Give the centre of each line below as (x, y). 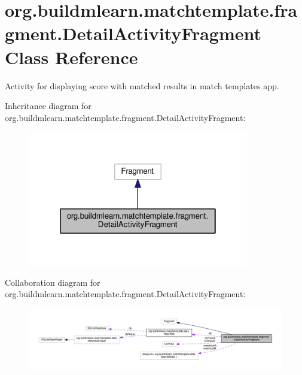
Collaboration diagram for (53, 282)
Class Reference (71, 57)
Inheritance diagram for (48, 106)
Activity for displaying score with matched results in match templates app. (142, 85)
